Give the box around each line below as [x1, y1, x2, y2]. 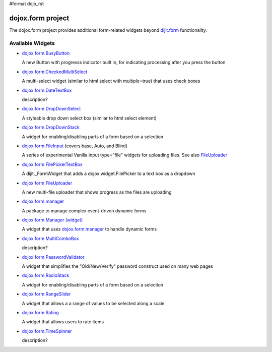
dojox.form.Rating [22, 309, 59, 315]
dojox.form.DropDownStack [22, 124, 80, 131]
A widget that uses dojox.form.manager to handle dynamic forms [22, 226, 157, 232]
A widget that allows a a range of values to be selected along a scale [22, 300, 165, 306]
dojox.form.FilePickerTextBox [22, 161, 83, 167]
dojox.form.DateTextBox [22, 87, 72, 93]
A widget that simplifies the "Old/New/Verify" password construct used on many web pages [22, 263, 214, 269]
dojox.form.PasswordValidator [22, 254, 85, 260]
